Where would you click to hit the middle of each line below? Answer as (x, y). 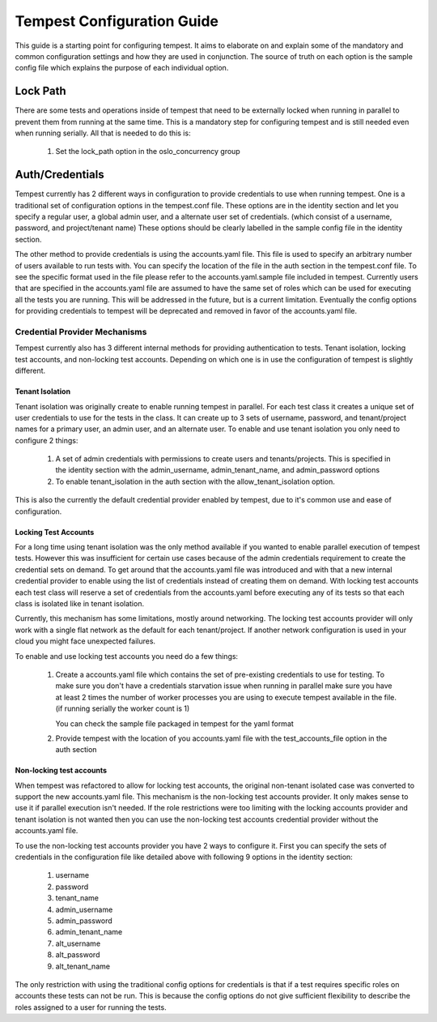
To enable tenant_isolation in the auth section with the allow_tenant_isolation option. (195, 481)
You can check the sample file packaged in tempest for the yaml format (175, 723)
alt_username (78, 943)
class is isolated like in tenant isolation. (80, 603)
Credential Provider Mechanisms (81, 331)
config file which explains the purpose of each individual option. (122, 68)
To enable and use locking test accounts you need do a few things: (127, 656)
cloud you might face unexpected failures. (85, 641)
